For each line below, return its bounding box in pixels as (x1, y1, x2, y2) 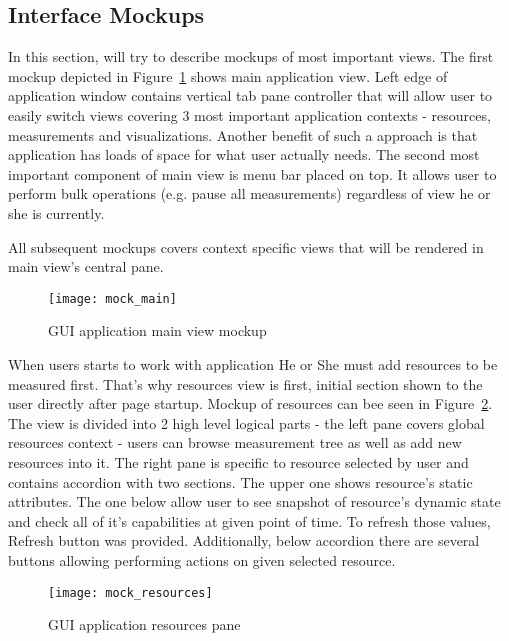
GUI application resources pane (48, 614, 241, 635)
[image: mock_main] (48, 291, 177, 306)
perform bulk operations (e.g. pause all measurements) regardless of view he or (8, 183, 491, 204)
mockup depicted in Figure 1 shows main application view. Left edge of (8, 65, 448, 86)
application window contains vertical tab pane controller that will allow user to (8, 85, 493, 106)
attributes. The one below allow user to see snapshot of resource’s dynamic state (8, 491, 501, 512)
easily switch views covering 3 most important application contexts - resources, (8, 104, 491, 125)
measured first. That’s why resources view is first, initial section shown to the (8, 373, 483, 394)
